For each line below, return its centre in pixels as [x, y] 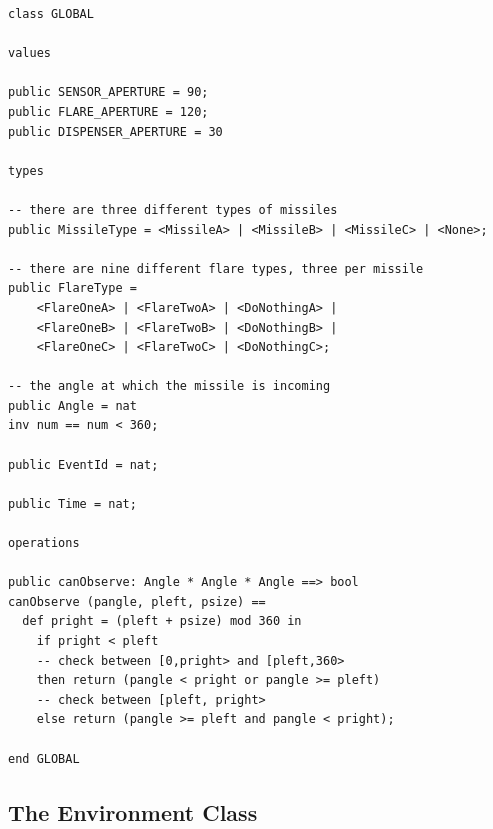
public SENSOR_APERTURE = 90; [108, 92]
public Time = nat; [72, 503]
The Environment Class [133, 811]
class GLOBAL [51, 14]
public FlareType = [72, 288]
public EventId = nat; [83, 464]
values [29, 53]
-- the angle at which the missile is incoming [169, 386]
